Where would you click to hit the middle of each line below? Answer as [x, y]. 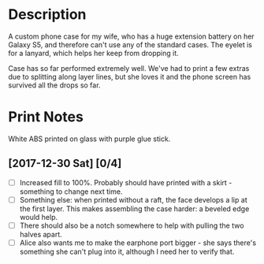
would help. [39, 217]
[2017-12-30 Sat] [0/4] [65, 164]
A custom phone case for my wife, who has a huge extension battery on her [131, 36]
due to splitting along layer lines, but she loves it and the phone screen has [130, 76]
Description [47, 15]
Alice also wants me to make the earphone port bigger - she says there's [138, 243]
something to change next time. [71, 191]
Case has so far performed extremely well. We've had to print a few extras [129, 68]
